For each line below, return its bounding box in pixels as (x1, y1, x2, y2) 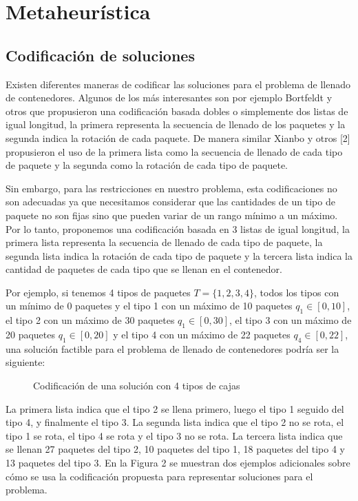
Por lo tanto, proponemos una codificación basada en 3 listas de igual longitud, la (6, 221, 350, 236)
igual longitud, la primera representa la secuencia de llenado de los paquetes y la (6, 117, 346, 132)
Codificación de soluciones (6, 44, 195, 65)
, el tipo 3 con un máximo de (229, 313, 352, 327)
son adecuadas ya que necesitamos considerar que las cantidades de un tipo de (6, 194, 335, 209)
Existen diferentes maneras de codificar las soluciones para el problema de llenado (6, 76, 350, 91)
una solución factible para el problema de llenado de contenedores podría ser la (6, 341, 339, 356)
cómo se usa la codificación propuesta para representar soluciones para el (6, 469, 313, 483)
